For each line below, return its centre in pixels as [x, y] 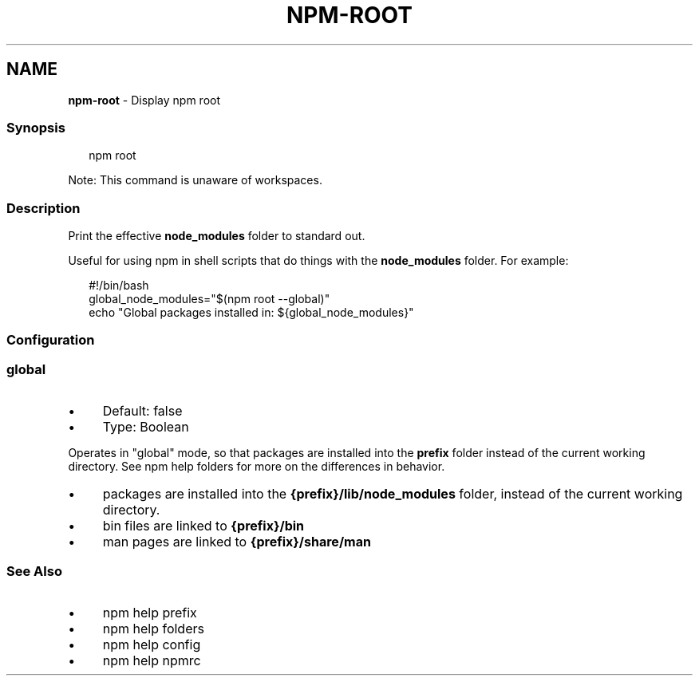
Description [43, 208]
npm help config [152, 644]
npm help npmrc [152, 660]
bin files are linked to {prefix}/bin [203, 526]
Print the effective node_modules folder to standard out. [217, 236]
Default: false [142, 411]
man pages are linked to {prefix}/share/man [237, 542]
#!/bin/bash [119, 286]
